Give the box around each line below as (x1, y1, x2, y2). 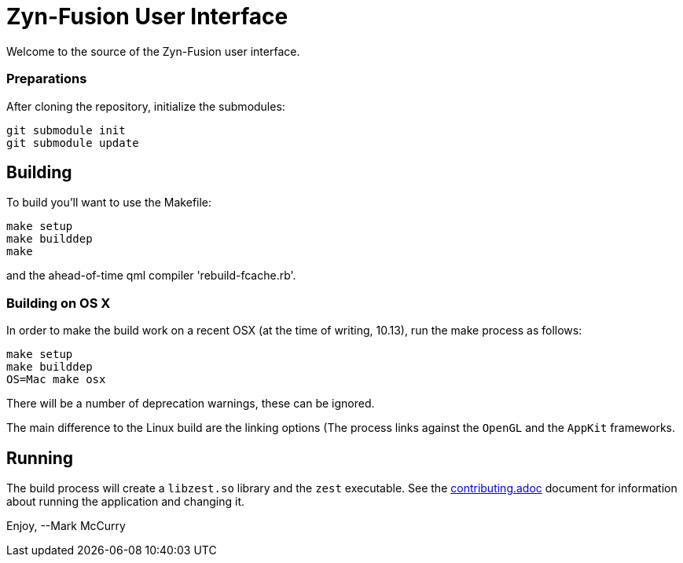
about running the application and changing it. (6, 494, 245, 508)
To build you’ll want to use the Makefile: (6, 196, 212, 210)
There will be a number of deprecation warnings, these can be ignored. (6, 397, 375, 411)
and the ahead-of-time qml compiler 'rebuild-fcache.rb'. (6, 269, 296, 283)
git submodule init (6, 123, 126, 137)
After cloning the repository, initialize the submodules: (6, 99, 285, 113)
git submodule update (6, 136, 139, 149)
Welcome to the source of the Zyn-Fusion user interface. (6, 44, 300, 58)
